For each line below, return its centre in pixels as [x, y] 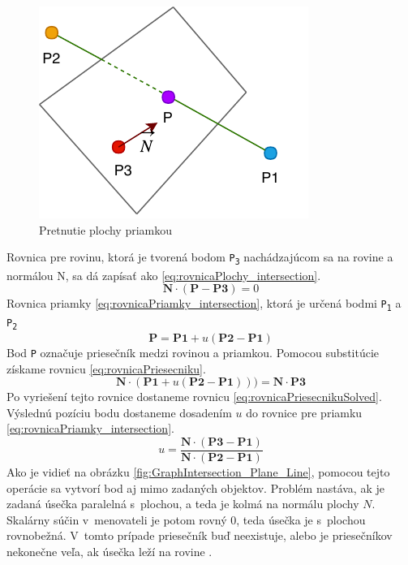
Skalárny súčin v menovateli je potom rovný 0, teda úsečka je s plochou [186, 519]
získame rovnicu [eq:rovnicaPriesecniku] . [106, 368]
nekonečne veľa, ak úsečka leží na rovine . [110, 551]
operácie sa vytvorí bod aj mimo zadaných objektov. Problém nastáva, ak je [195, 487]
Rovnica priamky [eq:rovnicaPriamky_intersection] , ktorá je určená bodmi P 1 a [204, 304]
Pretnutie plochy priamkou [106, 229]
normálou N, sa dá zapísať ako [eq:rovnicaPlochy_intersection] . [164, 275]
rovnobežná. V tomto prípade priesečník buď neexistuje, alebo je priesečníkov [200, 535]
